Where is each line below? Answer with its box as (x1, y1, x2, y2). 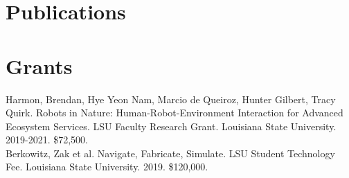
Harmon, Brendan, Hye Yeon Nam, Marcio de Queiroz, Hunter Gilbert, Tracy (6, 91, 336, 106)
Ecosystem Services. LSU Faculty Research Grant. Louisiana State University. (6, 118, 337, 133)
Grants (6, 51, 73, 80)
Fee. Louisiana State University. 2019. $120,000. (6, 159, 208, 174)
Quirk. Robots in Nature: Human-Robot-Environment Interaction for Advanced (6, 105, 343, 120)
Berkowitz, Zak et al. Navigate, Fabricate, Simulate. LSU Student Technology (6, 145, 335, 160)
